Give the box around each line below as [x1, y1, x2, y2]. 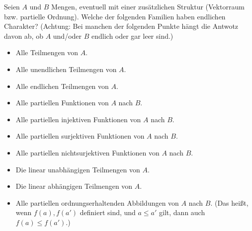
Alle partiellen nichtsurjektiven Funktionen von [15, 147, 160, 157]
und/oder [53, 30, 82, 41]
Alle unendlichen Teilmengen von [15, 64, 117, 74]
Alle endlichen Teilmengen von [15, 80, 109, 91]
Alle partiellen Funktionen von [15, 97, 109, 108]
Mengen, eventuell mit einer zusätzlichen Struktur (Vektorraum [51, 1, 245, 11]
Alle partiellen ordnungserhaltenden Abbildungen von [15, 197, 179, 208]
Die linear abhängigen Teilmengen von [15, 181, 133, 191]
